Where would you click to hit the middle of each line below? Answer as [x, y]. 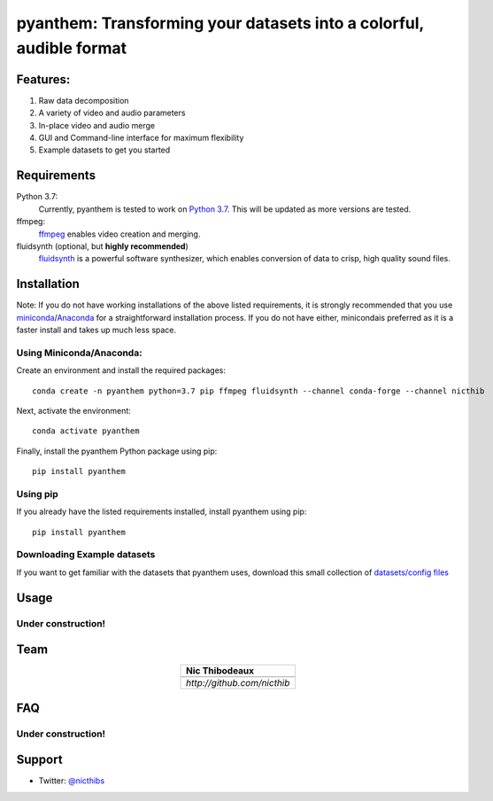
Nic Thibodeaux [220, 671]
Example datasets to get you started [104, 150]
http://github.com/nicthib [238, 683]
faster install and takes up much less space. [96, 330]
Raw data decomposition [84, 100]
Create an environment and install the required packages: [121, 370]
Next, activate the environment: [74, 410]
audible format [72, 48]
